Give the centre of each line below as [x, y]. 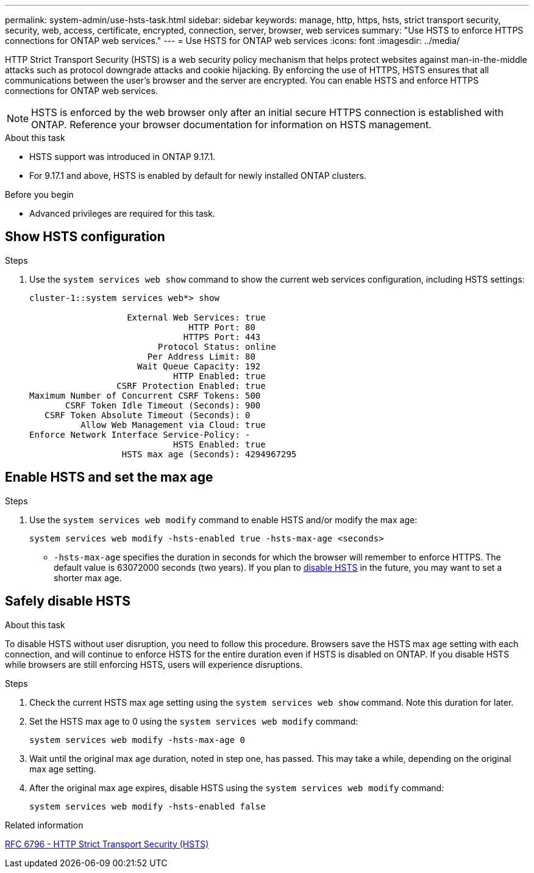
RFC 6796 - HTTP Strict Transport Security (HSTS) [107, 844]
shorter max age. [88, 578]
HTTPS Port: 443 [222, 337]
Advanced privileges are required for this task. [122, 213]
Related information [44, 825]
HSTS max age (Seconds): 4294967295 [209, 454]
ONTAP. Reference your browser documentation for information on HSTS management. [231, 125]
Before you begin [39, 194]
